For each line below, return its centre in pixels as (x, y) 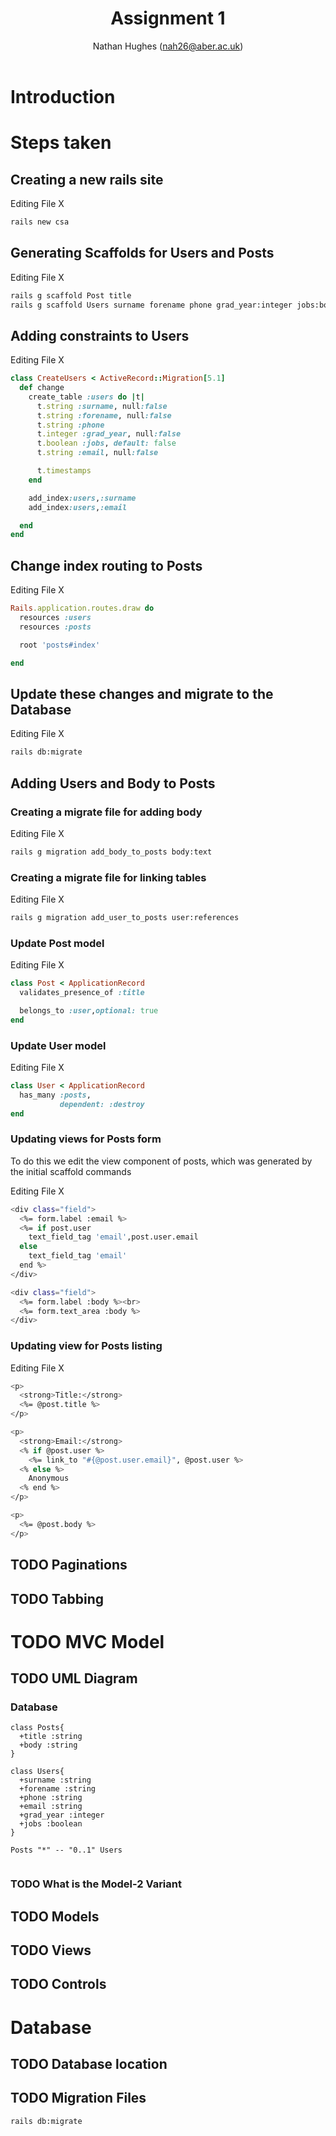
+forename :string (58, 1789)
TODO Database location (89, 2064)
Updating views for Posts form (86, 1139)
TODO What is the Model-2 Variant (96, 1884)
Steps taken (61, 143)
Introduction (63, 96)
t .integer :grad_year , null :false (109, 434)
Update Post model (57, 943)
